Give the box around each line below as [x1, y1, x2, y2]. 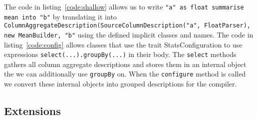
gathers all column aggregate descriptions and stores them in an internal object [4, 58, 247, 69]
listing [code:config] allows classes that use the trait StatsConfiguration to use [4, 39, 243, 49]
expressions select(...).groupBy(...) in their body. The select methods [4, 49, 237, 59]
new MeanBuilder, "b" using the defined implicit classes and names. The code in [4, 29, 254, 39]
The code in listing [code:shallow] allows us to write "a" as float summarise [4, 1, 244, 11]
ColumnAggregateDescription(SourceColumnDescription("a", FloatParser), [4, 22, 251, 29]
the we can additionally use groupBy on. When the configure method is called [4, 68, 246, 79]
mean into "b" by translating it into [4, 11, 117, 21]
